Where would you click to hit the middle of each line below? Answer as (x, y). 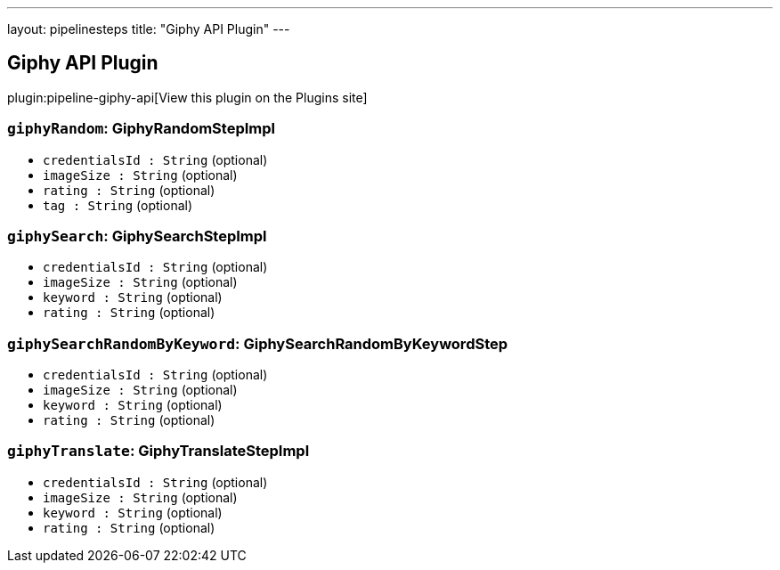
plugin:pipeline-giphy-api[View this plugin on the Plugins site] (187, 97)
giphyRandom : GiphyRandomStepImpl (141, 129)
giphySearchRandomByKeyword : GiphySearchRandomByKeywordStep (258, 343)
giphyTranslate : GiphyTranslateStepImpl (158, 451)
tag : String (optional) (118, 205)
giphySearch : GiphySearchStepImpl (137, 236)
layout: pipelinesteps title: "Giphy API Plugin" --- (149, 29)
